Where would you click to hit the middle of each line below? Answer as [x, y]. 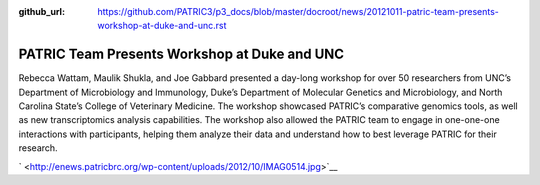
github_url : [41, 11]
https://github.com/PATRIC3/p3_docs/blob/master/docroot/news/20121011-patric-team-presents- [298, 11]
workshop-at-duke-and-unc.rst [162, 26]
